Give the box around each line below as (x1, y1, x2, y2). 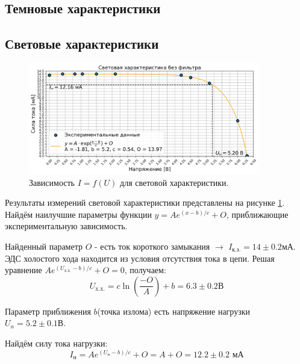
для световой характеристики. (120, 176, 229, 188)
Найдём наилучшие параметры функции (5, 208, 152, 220)
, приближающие (226, 208, 289, 220)
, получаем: (124, 264, 166, 276)
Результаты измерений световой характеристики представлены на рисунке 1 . (5, 196, 285, 209)
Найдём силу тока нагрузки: (5, 337, 108, 349)
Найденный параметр (5, 240, 83, 253)
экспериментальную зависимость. (5, 220, 128, 232)
